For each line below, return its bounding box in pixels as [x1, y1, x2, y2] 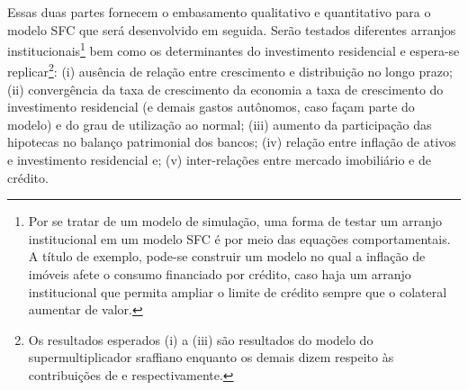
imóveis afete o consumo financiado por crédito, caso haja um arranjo [28, 265, 411, 284]
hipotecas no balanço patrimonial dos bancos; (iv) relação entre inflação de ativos [7, 132, 456, 151]
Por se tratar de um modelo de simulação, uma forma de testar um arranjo [28, 212, 442, 231]
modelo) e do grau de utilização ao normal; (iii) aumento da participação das [7, 114, 432, 133]
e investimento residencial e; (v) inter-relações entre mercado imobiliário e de [7, 150, 431, 169]
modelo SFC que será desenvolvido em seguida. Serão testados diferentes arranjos [7, 20, 456, 39]
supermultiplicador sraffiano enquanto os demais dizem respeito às [28, 348, 394, 367]
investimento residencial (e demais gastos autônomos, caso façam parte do [7, 97, 415, 116]
